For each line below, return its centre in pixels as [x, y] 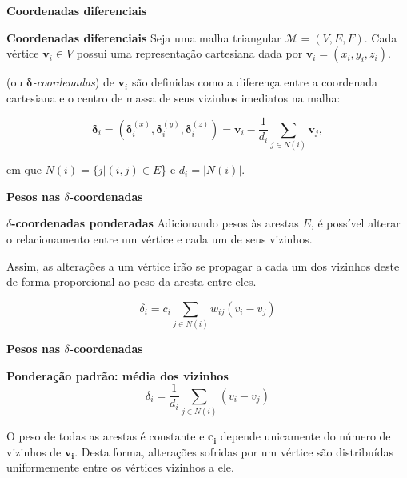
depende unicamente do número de [305, 436]
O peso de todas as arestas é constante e [106, 436]
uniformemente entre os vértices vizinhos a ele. [120, 467]
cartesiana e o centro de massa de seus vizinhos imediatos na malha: [174, 97]
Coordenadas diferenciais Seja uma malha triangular [144, 37]
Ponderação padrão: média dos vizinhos [118, 375]
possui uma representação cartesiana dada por [190, 53]
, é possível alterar [355, 223]
